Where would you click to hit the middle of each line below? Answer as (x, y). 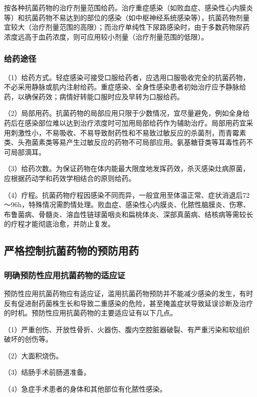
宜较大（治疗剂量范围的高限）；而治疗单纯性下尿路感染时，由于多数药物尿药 (127, 27)
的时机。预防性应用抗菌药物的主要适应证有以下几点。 (90, 313)
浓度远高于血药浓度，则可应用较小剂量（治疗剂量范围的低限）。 (106, 36)
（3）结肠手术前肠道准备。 (47, 372)
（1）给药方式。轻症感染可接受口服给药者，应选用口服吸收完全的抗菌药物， (127, 77)
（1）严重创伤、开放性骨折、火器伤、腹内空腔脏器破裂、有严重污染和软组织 (127, 329)
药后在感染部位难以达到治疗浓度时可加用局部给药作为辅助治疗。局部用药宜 (125, 122)
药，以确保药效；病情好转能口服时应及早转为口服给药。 (94, 96)
